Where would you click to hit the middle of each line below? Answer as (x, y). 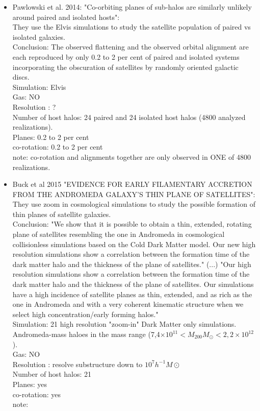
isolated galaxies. (39, 37)
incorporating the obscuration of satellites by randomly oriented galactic (125, 67)
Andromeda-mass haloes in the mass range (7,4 (86, 334)
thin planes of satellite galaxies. (62, 214)
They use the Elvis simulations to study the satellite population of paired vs (132, 27)
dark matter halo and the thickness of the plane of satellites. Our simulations (133, 284)
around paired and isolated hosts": (66, 17)
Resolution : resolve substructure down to (77, 364)
